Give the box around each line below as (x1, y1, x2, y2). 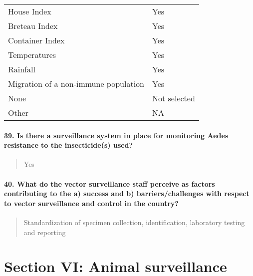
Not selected (152, 92, 195, 104)
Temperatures (8, 49, 56, 60)
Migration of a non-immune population (8, 78, 144, 89)
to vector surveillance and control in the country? (4, 198, 179, 208)
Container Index (8, 34, 65, 46)
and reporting (23, 227, 66, 237)
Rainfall (8, 63, 35, 75)
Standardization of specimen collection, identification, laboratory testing (23, 217, 245, 227)
